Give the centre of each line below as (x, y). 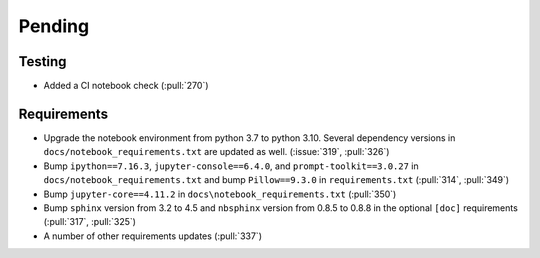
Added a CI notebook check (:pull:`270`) (126, 86)
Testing (42, 61)
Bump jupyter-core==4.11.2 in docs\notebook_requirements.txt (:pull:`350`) (220, 194)
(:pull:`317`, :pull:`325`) (90, 222)
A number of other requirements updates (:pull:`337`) (152, 236)
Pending (54, 26)
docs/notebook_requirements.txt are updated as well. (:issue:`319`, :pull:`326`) (216, 152)
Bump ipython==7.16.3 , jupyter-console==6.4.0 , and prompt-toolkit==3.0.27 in (231, 166)
